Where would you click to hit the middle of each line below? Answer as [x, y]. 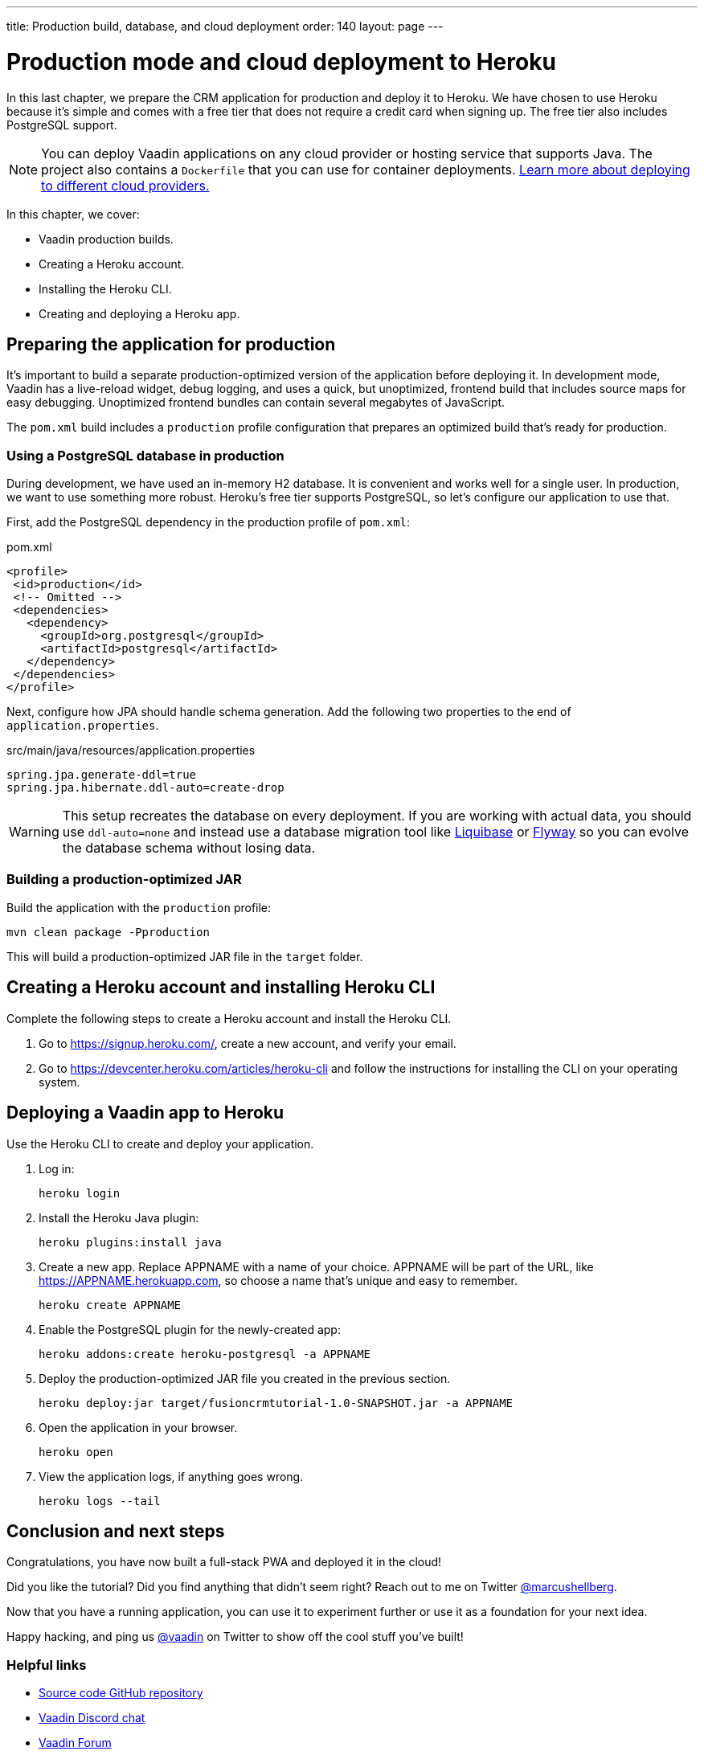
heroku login [80, 1193]
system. [59, 1082]
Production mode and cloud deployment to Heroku [281, 61]
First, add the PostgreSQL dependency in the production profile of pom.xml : [209, 522]
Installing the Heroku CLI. [105, 288]
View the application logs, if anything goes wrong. [171, 1476]
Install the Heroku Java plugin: [119, 1217]
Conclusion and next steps [116, 1531]
